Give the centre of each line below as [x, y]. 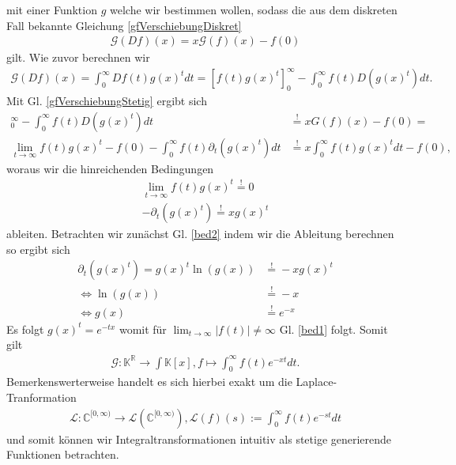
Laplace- [317, 382]
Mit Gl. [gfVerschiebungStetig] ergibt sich [107, 101]
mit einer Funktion [52, 9]
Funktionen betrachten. [63, 454]
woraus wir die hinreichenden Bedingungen [110, 168]
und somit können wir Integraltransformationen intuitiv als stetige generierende [199, 439]
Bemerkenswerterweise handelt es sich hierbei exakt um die [149, 382]
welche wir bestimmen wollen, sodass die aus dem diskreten [254, 9]
